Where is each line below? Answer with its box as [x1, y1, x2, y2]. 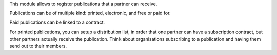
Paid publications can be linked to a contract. [9, 19, 105, 25]
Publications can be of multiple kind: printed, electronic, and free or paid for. [9, 10, 171, 16]
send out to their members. [9, 43, 67, 49]
